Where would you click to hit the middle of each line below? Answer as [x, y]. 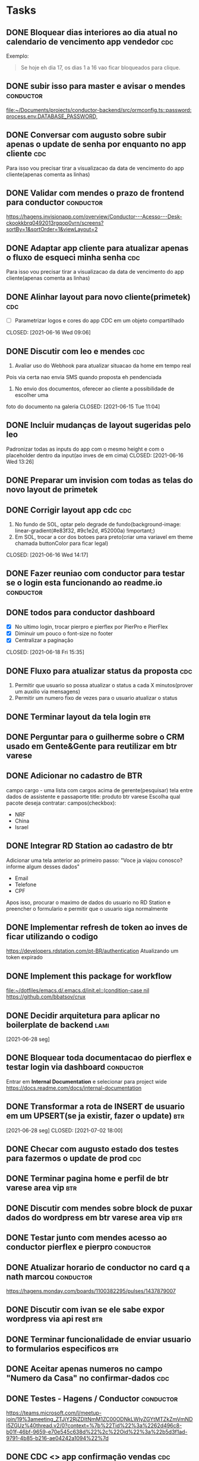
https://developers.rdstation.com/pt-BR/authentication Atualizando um [92, 951]
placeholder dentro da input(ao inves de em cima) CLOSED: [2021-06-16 [95, 455]
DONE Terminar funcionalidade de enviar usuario [99, 1339]
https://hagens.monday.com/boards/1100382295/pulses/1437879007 [91, 1291]
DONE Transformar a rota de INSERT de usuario [96, 1107]
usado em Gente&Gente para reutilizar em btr [91, 746]
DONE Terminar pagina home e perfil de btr [88, 1179]
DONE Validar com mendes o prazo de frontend [95, 193]
